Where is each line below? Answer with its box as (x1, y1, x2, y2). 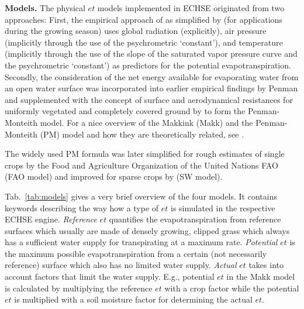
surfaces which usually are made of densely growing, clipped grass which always (5, 224, 290, 236)
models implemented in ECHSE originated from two (97, 2, 285, 13)
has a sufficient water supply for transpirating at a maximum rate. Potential (5, 236, 278, 248)
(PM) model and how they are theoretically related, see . (40, 128, 244, 140)
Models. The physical (5, 2, 85, 13)
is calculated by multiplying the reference (5, 281, 153, 294)
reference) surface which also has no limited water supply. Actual (5, 259, 237, 271)
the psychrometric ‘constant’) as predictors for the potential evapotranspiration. (5, 59, 291, 71)
